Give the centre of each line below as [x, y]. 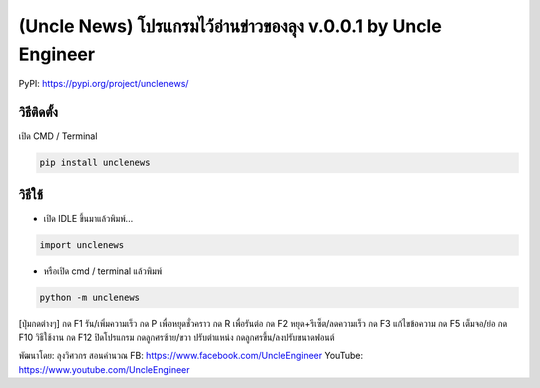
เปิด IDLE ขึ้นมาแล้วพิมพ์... [88, 218]
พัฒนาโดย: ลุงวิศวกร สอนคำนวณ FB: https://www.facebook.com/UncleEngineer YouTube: [191, 356]
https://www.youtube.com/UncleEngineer [104, 369]
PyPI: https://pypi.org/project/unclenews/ [103, 84]
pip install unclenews [95, 163]
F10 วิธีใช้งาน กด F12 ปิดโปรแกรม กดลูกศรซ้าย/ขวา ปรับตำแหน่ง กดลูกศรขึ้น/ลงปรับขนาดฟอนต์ [176, 337]
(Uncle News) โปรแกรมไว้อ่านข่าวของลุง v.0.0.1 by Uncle [230, 26]
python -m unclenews [89, 297]
